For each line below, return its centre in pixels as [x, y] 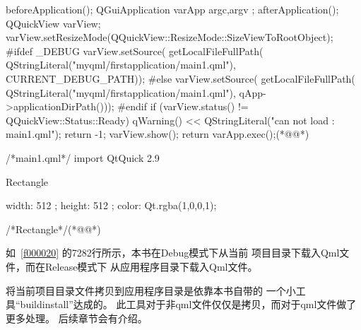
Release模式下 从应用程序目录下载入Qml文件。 [151, 266]
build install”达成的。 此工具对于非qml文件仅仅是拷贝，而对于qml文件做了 [188, 304]
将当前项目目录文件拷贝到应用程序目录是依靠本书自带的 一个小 [151, 290]
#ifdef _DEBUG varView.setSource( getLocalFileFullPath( [135, 51]
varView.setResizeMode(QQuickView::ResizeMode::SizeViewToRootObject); [170, 37]
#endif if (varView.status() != [183, 106]
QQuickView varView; [53, 23]
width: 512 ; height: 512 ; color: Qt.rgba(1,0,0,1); [111, 205]
